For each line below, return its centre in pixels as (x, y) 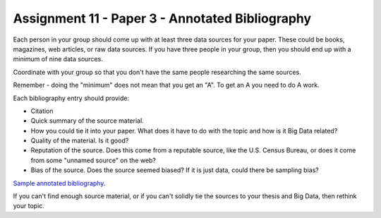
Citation (42, 111)
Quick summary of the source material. (87, 121)
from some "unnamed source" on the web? (93, 160)
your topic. (29, 206)
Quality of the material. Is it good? (80, 140)
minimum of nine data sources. (58, 59)
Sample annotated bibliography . (59, 183)
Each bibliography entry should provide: (71, 98)
